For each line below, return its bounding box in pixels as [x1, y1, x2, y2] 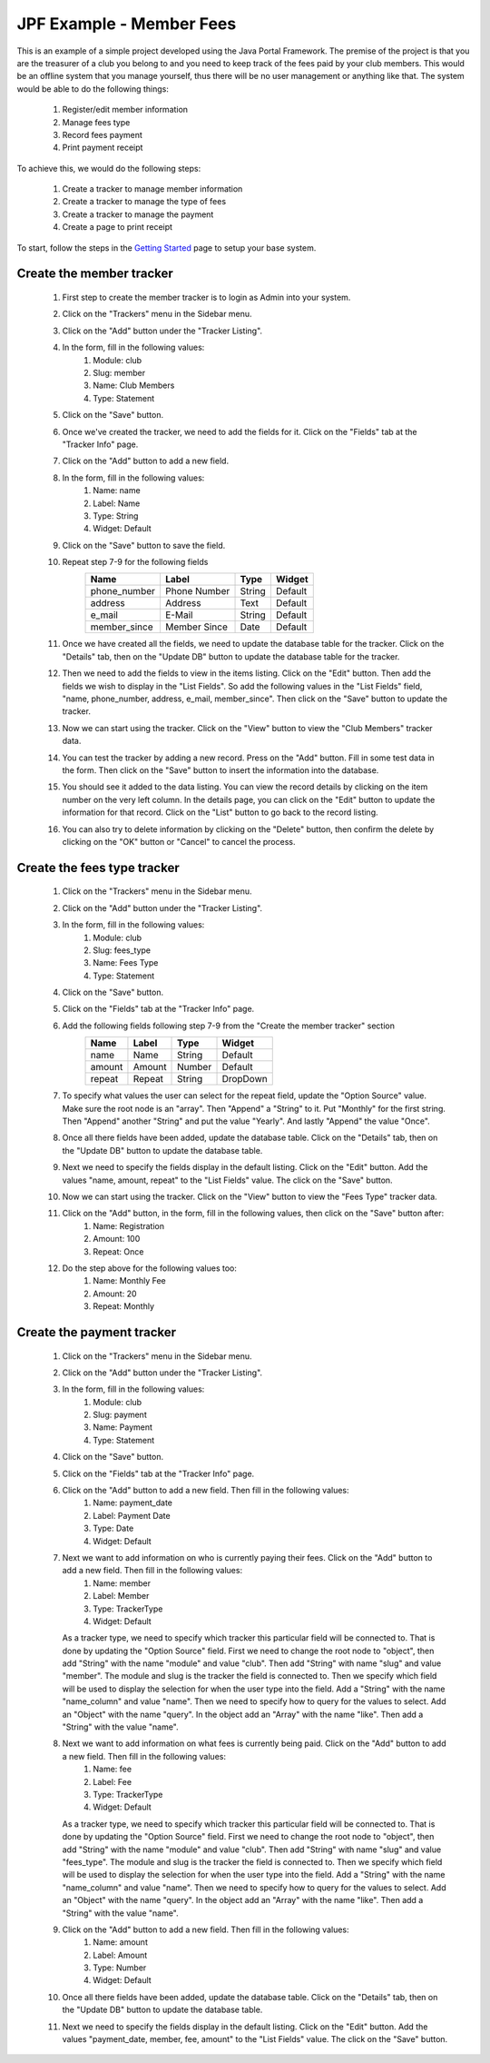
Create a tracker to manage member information [62, 183, 243, 194]
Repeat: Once [93, 1245, 144, 1257]
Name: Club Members [93, 380, 175, 391]
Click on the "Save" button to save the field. [62, 540, 226, 550]
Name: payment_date [93, 1497, 172, 1508]
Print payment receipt [62, 142, 143, 154]
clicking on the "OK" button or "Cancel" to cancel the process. [62, 836, 296, 847]
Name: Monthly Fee [93, 1275, 167, 1286]
